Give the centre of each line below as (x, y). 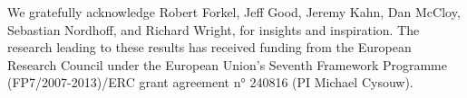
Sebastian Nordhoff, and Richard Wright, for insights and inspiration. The (214, 29)
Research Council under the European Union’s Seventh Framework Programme (227, 64)
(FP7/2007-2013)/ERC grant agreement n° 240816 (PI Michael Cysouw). (210, 82)
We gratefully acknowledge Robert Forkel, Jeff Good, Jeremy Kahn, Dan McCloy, (234, 12)
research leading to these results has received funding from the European (209, 47)
